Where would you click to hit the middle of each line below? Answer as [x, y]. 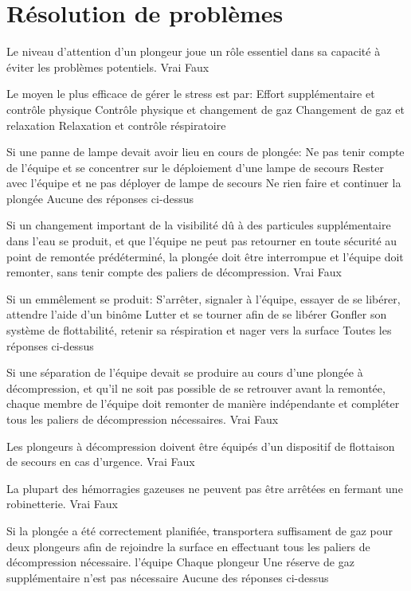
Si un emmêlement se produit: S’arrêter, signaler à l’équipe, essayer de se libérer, [204, 298]
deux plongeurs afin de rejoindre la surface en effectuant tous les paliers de [188, 546]
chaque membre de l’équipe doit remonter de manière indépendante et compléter [203, 403]
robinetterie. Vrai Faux [62, 504]
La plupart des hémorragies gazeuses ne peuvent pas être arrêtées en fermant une [205, 488]
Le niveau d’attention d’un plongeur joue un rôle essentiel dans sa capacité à [194, 51]
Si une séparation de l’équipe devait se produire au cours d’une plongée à [185, 372]
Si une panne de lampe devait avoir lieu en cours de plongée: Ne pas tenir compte [205, 152]
